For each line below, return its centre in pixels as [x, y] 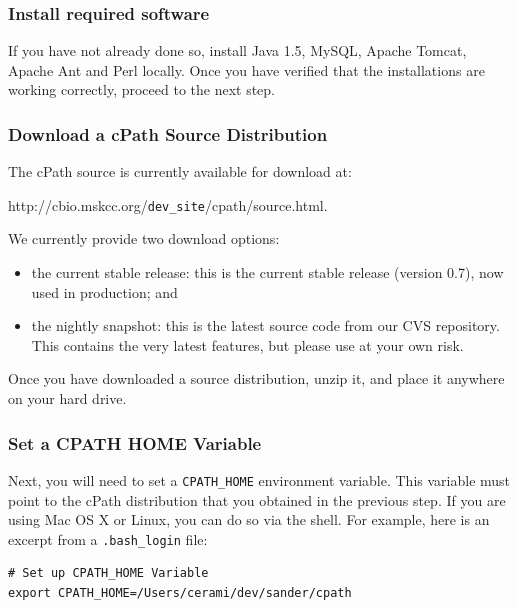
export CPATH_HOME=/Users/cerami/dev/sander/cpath [180, 592]
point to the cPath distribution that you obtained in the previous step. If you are [257, 499]
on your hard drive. [67, 398]
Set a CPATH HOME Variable [135, 442]
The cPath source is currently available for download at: [180, 171]
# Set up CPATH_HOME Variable [108, 573]
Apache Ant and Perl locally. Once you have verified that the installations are [246, 69]
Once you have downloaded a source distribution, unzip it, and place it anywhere [256, 378]
